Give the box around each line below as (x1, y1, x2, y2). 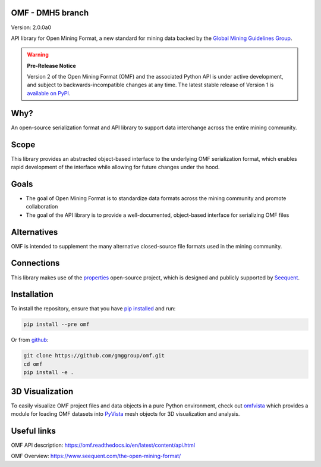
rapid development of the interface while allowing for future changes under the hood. (11, 164, 220, 171)
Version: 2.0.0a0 (11, 24, 52, 31)
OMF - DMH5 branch (11, 8, 89, 18)
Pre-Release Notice (27, 62, 77, 69)
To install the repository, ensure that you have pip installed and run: (11, 305, 176, 312)
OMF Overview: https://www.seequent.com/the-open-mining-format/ (11, 453, 181, 460)
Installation (11, 289, 53, 300)
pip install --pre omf (23, 321, 90, 328)
